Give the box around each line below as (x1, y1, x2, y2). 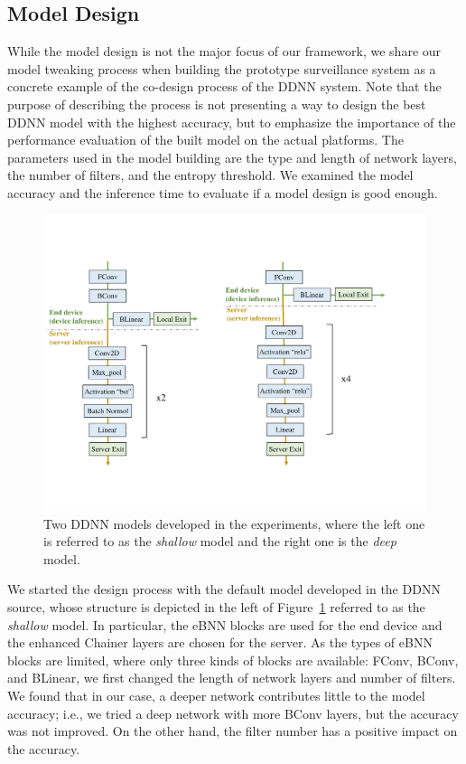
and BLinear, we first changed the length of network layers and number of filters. (7, 668, 456, 687)
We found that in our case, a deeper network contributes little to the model (7, 686, 425, 704)
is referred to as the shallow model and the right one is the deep (43, 532, 396, 551)
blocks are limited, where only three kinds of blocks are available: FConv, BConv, (7, 650, 459, 669)
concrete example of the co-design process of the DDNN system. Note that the (7, 77, 442, 96)
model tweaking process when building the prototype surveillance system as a (7, 59, 436, 78)
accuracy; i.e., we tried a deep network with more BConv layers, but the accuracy (7, 703, 459, 722)
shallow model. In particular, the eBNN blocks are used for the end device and (7, 615, 443, 634)
